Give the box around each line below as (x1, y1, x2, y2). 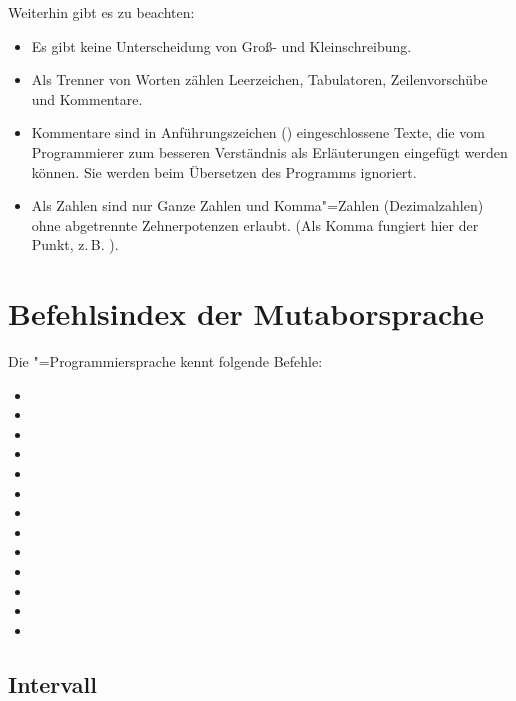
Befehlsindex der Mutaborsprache (8, 293, 485, 334)
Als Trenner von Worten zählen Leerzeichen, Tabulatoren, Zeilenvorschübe (31, 69, 488, 90)
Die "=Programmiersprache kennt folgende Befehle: (8, 351, 323, 372)
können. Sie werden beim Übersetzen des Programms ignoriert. (31, 161, 417, 182)
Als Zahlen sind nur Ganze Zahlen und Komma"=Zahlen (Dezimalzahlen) (31, 195, 484, 216)
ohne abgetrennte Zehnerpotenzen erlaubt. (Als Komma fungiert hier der (31, 214, 479, 235)
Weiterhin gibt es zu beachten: (8, 2, 195, 22)
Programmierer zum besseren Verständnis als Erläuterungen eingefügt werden (31, 141, 508, 162)
